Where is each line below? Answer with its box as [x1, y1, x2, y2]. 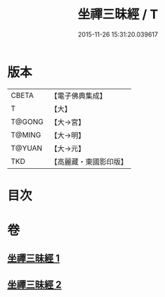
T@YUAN [11, 143, 43, 153]
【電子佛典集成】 [50, 91, 107, 101]
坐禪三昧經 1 [7, 253, 60, 265]
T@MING [11, 129, 41, 139]
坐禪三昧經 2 [7, 279, 62, 291]
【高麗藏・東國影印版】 [50, 156, 128, 166]
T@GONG [11, 117, 44, 127]
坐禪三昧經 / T [77, 6, 159, 23]
